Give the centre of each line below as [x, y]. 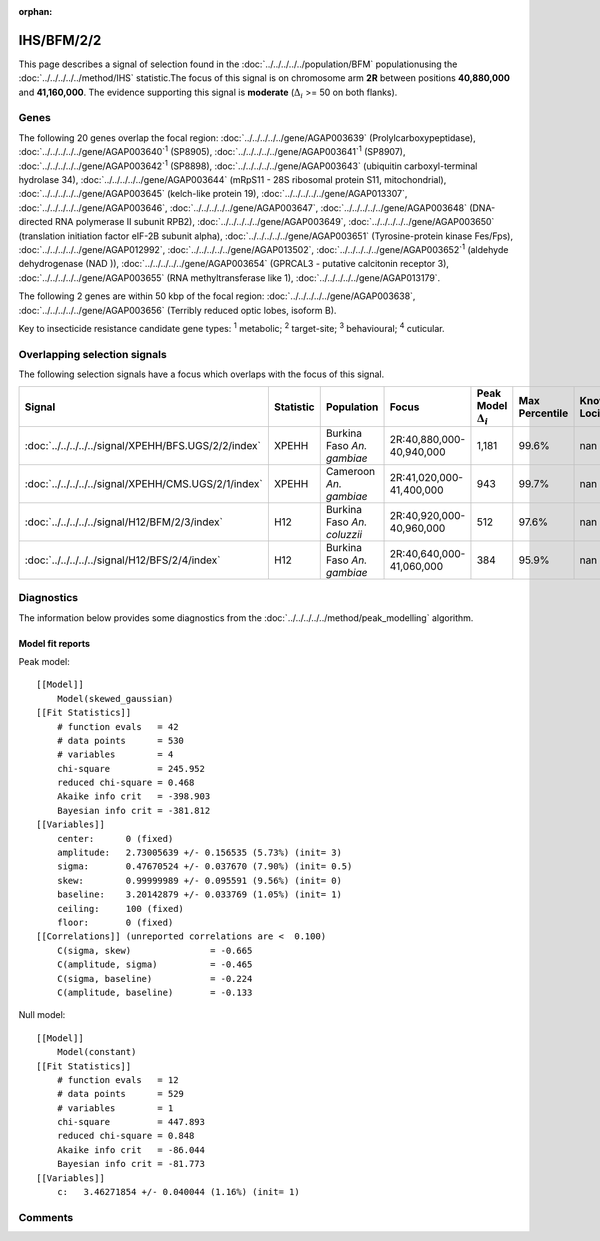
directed [36, 222]
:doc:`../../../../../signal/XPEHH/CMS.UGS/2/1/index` [144, 483]
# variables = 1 [115, 1108]
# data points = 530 [120, 740]
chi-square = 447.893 [130, 1122]
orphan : [35, 11]
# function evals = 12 [117, 1079]
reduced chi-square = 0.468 [125, 783]
